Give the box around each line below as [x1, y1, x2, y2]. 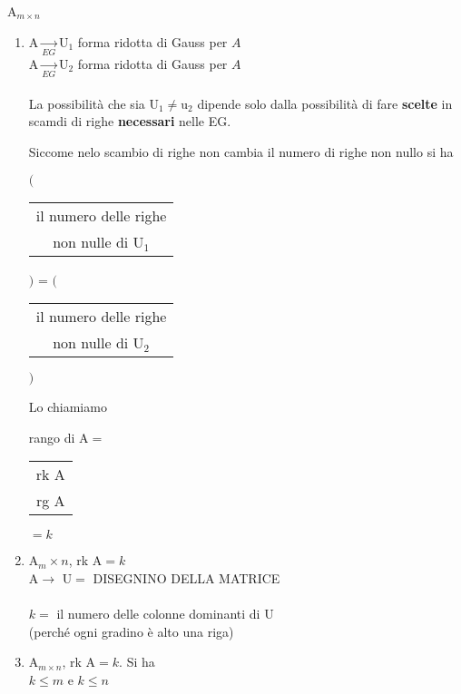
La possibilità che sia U [28, 93, 159, 112]
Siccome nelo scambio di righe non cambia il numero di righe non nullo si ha [28, 142, 454, 161]
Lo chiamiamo [28, 397, 107, 416]
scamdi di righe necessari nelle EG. [28, 112, 231, 131]
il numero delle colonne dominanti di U [56, 604, 274, 623]
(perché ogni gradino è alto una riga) [28, 621, 234, 640]
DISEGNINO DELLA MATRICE [93, 569, 280, 587]
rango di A [28, 427, 89, 446]
